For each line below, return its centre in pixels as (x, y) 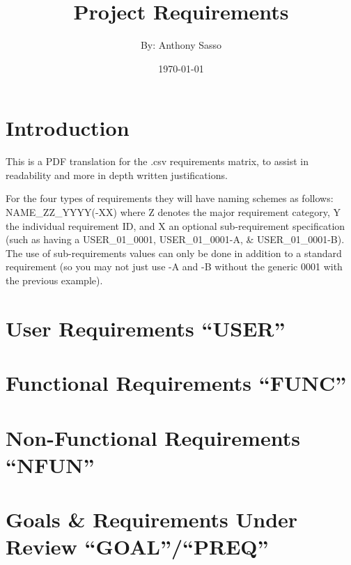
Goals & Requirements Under (152, 519)
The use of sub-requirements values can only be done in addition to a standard (174, 253)
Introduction (68, 128)
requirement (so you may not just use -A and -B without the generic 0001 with (174, 266)
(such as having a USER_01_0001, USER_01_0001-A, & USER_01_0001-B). (175, 239)
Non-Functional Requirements (153, 437)
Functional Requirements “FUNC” (176, 383)
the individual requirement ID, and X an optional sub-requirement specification (175, 225)
